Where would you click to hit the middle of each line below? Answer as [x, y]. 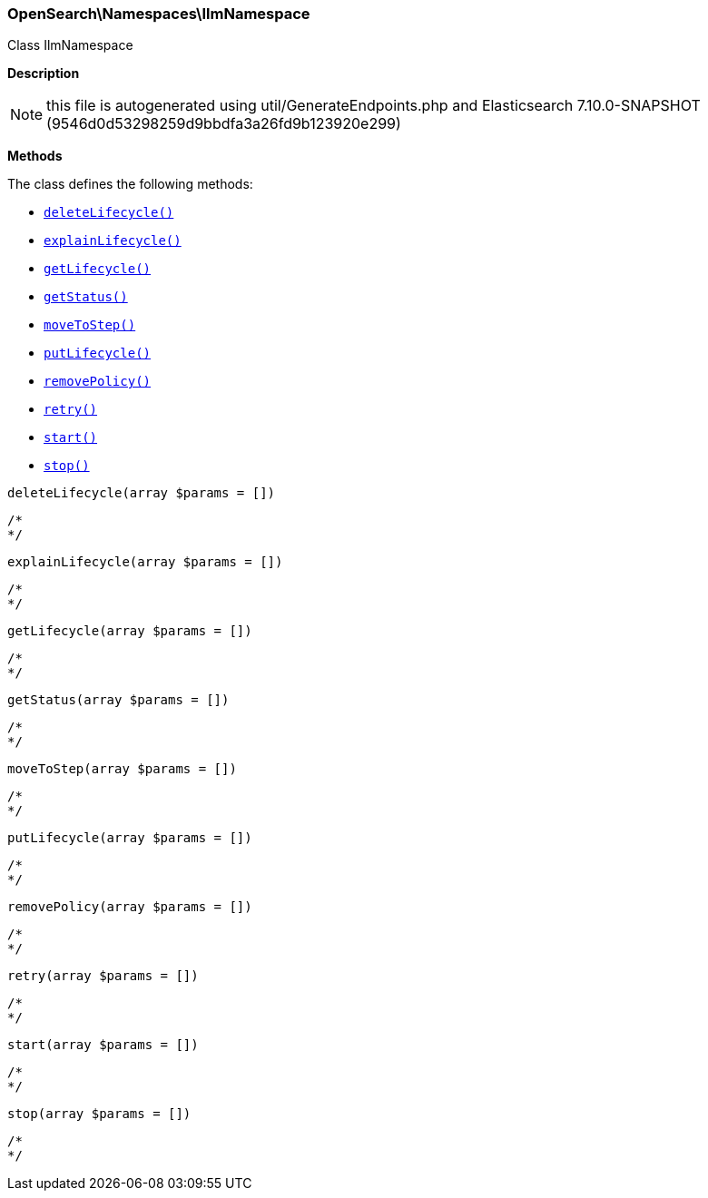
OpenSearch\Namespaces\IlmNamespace [159, 14]
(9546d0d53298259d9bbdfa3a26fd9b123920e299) [224, 124]
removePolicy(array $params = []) [130, 907]
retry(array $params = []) [103, 976]
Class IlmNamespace [70, 45]
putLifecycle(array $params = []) [130, 838]
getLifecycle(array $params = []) [130, 631]
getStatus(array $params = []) [118, 700]
